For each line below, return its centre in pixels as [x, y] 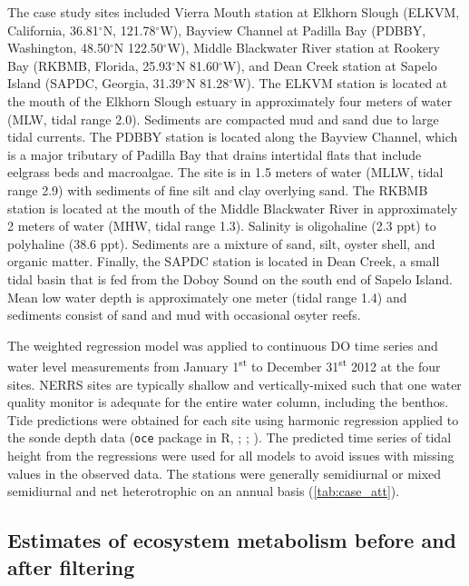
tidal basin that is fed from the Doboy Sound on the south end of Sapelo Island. [230, 278]
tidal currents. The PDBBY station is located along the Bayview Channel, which [233, 137]
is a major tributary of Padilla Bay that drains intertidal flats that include [215, 154]
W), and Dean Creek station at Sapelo [330, 65]
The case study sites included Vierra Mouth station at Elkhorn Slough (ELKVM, [234, 12]
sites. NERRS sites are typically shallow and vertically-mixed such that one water [234, 384]
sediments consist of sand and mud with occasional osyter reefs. [184, 315]
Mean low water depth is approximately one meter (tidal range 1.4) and [207, 297]
